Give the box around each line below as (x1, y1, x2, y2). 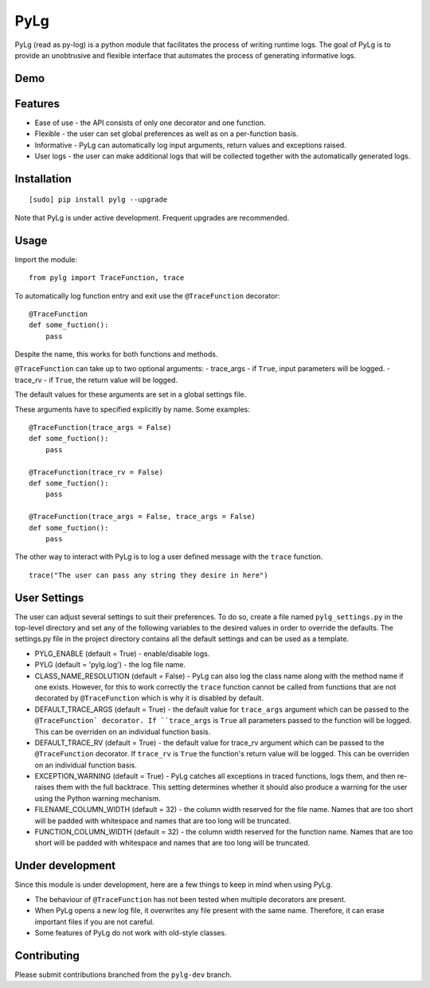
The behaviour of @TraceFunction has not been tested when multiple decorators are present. (34, 894, 346, 904)
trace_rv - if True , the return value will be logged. (14, 375, 178, 385)
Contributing (14, 948, 80, 963)
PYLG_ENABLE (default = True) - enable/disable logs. (34, 649, 210, 658)
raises (34, 783, 55, 792)
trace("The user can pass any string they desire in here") (29, 570, 268, 580)
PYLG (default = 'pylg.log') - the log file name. (34, 660, 186, 670)
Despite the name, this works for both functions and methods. (14, 350, 218, 359)
